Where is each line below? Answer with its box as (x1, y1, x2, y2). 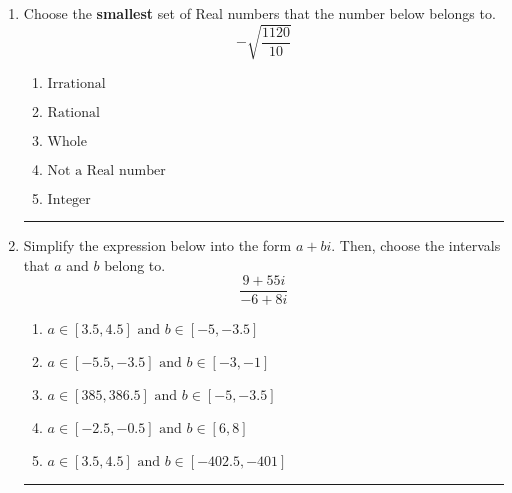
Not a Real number (47, 164, 166, 179)
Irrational (47, 77, 106, 92)
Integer (47, 193, 91, 208)
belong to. (104, 254, 166, 275)
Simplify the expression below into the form (23, 235, 292, 256)
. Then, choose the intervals (331, 235, 501, 256)
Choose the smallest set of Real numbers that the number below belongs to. (23, 3, 496, 23)
